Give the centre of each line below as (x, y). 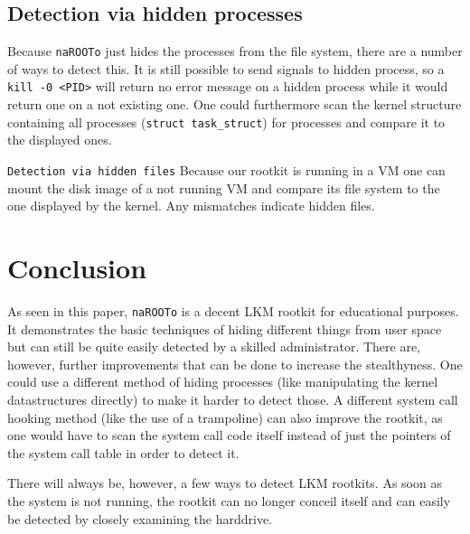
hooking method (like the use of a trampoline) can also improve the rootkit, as (225, 417)
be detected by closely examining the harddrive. (140, 518)
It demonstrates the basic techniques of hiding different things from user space (225, 328)
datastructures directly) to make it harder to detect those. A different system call (233, 399)
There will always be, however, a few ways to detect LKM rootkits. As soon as (225, 483)
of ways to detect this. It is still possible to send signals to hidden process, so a (226, 68)
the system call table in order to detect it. (123, 452)
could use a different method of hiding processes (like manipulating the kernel (223, 382)
